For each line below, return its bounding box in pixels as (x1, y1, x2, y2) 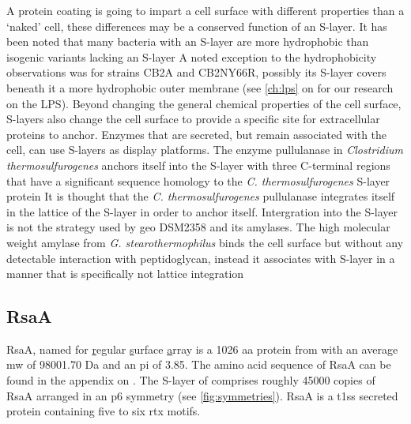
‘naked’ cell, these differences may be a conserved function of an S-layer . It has (6, 17, 387, 34)
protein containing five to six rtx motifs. (6, 403, 201, 419)
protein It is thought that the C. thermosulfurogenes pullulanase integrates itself (6, 188, 395, 204)
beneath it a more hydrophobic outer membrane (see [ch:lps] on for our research (6, 79, 394, 96)
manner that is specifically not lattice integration (6, 265, 244, 282)
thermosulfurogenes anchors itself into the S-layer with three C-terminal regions (6, 156, 390, 173)
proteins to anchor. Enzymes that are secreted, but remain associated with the (6, 126, 387, 142)
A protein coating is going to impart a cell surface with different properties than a (6, 2, 405, 18)
